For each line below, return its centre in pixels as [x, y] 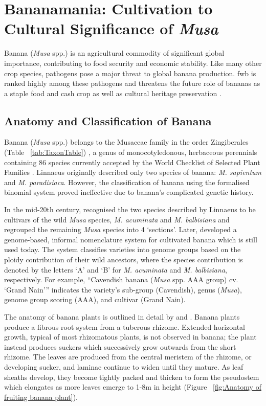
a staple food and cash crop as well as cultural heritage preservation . [113, 93]
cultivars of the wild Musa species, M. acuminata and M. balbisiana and [117, 219]
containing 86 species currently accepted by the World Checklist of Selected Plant [132, 162]
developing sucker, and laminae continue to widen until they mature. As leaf [124, 366]
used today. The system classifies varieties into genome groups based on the [123, 249]
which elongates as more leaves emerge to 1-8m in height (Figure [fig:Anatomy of [133, 387]
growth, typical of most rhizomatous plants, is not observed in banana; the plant [130, 337]
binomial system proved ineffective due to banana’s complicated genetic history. [129, 192]
